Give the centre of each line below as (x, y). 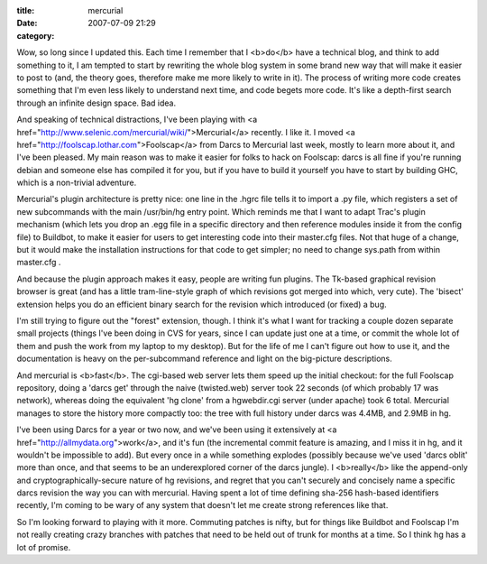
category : (36, 35)
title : (26, 10)
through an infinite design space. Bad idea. (96, 103)
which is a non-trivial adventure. (77, 183)
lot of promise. (44, 547)
